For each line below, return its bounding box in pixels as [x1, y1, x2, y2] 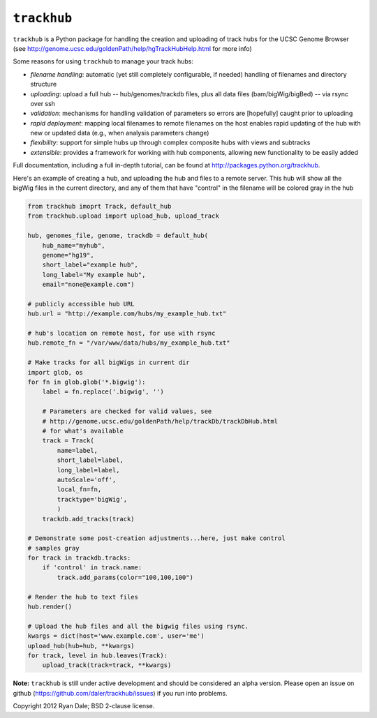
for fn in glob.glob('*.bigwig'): [27, 378, 146, 387]
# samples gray [27, 544, 80, 552]
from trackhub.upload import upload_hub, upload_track [27, 212, 219, 220]
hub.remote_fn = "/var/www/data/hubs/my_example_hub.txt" [27, 339, 230, 347]
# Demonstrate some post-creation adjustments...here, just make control [27, 534, 286, 542]
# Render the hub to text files [27, 593, 139, 601]
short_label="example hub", [42, 261, 139, 269]
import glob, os [27, 368, 84, 376]
